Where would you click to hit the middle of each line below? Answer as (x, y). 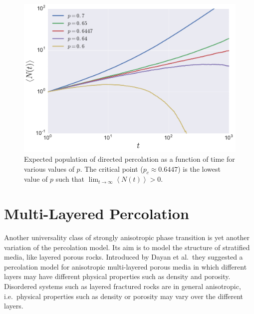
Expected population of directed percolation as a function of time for (129, 158)
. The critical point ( (112, 168)
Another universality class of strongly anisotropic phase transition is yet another (127, 237)
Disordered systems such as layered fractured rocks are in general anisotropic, (123, 286)
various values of (49, 168)
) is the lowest (199, 168)
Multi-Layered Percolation (97, 213)
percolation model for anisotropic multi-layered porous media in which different (126, 266)
